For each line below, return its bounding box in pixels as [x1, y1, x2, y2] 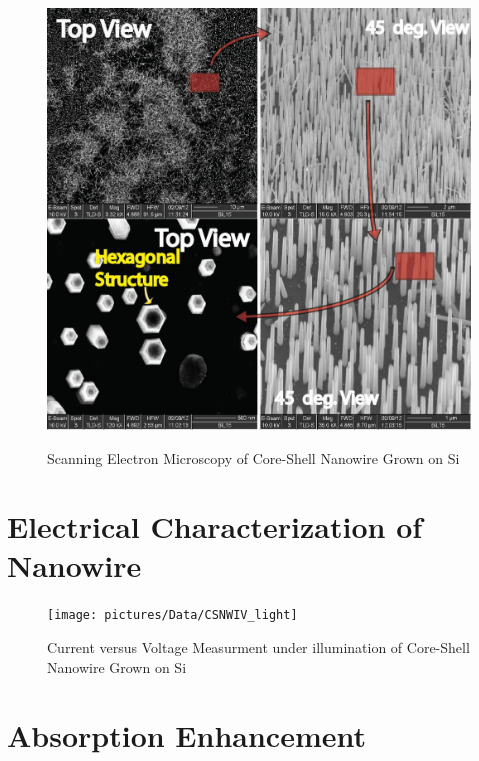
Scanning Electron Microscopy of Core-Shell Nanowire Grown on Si [47, 447, 460, 468]
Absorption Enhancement [7, 715, 367, 756]
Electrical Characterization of [7, 506, 423, 547]
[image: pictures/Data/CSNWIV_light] [47, 608, 298, 623]
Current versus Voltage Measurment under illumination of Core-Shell [47, 637, 470, 658]
